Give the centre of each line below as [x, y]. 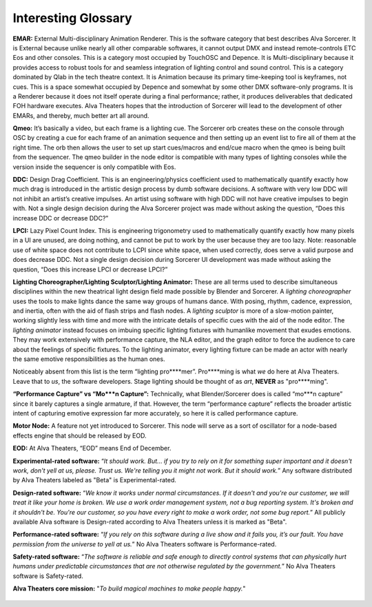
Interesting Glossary [72, 18]
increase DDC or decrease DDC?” [61, 218]
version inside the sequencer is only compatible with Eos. [94, 167]
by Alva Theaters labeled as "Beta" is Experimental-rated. [95, 480]
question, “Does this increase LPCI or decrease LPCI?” [90, 269]
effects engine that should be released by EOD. [80, 435]
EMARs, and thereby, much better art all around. [81, 115]
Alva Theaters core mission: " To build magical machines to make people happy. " [129, 588]
